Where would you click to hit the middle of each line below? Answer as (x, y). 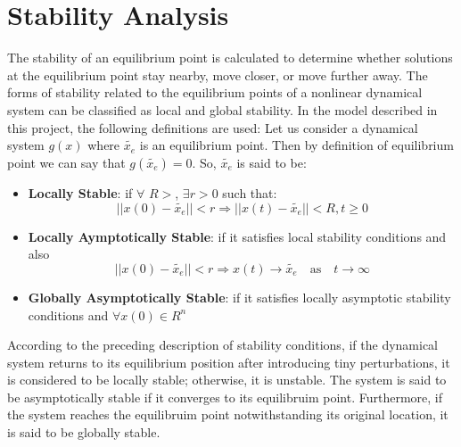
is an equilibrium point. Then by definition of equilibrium (296, 145)
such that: (250, 192)
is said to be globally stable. (84, 432)
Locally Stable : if (80, 192)
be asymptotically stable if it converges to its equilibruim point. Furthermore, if (225, 397)
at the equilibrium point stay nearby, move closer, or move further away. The (218, 74)
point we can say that (66, 162)
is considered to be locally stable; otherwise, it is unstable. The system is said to (227, 380)
